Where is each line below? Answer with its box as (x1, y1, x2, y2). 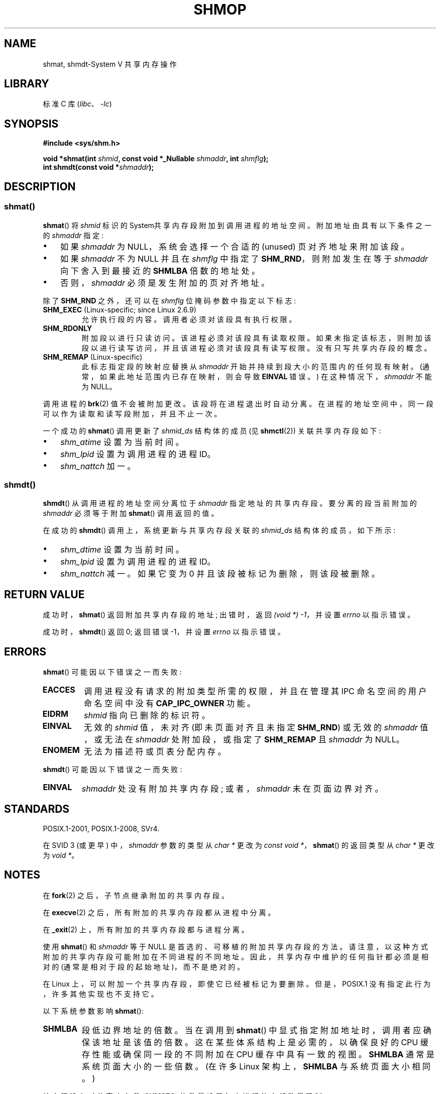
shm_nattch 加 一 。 (60, 461, 136, 471)
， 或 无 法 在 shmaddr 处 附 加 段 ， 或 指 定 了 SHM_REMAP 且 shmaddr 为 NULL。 (84, 734, 404, 744)
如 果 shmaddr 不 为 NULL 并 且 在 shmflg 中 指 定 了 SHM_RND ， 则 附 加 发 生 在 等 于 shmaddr (60, 253, 428, 264)
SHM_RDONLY (43, 323, 92, 333)
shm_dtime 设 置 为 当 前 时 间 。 (60, 544, 184, 555)
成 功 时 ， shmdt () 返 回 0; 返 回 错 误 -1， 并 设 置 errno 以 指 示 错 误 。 (43, 627, 285, 636)
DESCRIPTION (4, 180, 76, 193)
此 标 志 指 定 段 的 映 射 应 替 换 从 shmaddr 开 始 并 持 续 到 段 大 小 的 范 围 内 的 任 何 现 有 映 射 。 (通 (81, 362, 429, 371)
